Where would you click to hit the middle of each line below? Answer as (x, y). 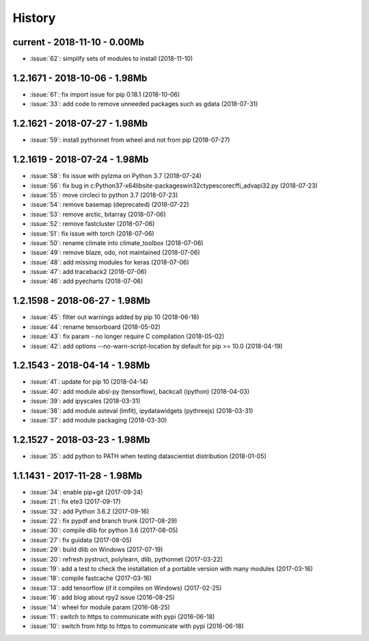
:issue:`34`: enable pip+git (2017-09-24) (86, 492)
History (34, 18)
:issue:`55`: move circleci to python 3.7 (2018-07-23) (104, 194)
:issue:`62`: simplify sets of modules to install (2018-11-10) (111, 59)
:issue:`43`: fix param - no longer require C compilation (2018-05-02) (127, 336)
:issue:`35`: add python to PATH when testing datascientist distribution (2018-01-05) (148, 456)
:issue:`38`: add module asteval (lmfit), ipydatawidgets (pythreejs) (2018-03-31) (141, 410)
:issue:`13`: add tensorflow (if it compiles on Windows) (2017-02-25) (126, 588)
